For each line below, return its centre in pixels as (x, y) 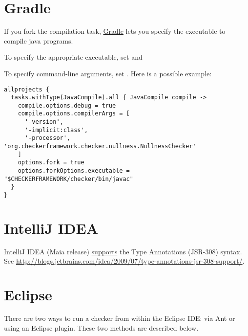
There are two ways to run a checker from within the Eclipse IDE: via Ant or (120, 318)
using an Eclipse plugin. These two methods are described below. (101, 327)
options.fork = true (51, 163)
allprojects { (27, 89)
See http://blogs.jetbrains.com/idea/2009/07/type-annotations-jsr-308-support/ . (124, 261)
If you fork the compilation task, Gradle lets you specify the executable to (115, 31)
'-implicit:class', (56, 130)
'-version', (44, 122)
